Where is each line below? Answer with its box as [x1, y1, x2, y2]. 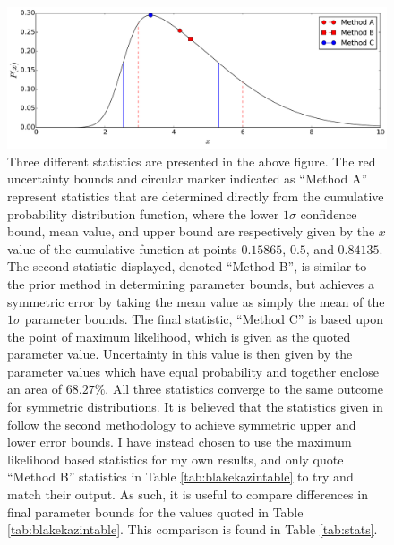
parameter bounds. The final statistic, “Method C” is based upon [24, 310, 383, 328]
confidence [300, 204, 357, 223]
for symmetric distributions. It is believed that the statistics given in [7, 397, 383, 416]
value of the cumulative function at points [7, 239, 237, 258]
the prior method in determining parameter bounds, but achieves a [7, 274, 374, 293]
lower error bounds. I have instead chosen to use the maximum [7, 432, 352, 451]
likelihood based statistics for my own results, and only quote [7, 449, 344, 468]
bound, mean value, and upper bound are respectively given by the [7, 222, 375, 241]
